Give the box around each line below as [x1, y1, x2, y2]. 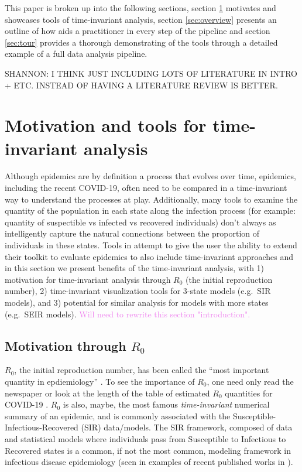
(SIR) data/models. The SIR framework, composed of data [81, 421, 293, 433]
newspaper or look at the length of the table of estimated [5, 387, 210, 399]
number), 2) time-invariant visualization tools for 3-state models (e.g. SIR [5, 285, 271, 297]
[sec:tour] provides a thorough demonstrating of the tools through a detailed [5, 36, 278, 48]
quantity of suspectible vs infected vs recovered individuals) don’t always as [5, 216, 276, 228]
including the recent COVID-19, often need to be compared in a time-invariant [5, 182, 287, 194]
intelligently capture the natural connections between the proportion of [5, 227, 260, 240]
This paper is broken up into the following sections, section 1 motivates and [5, 2, 276, 13]
